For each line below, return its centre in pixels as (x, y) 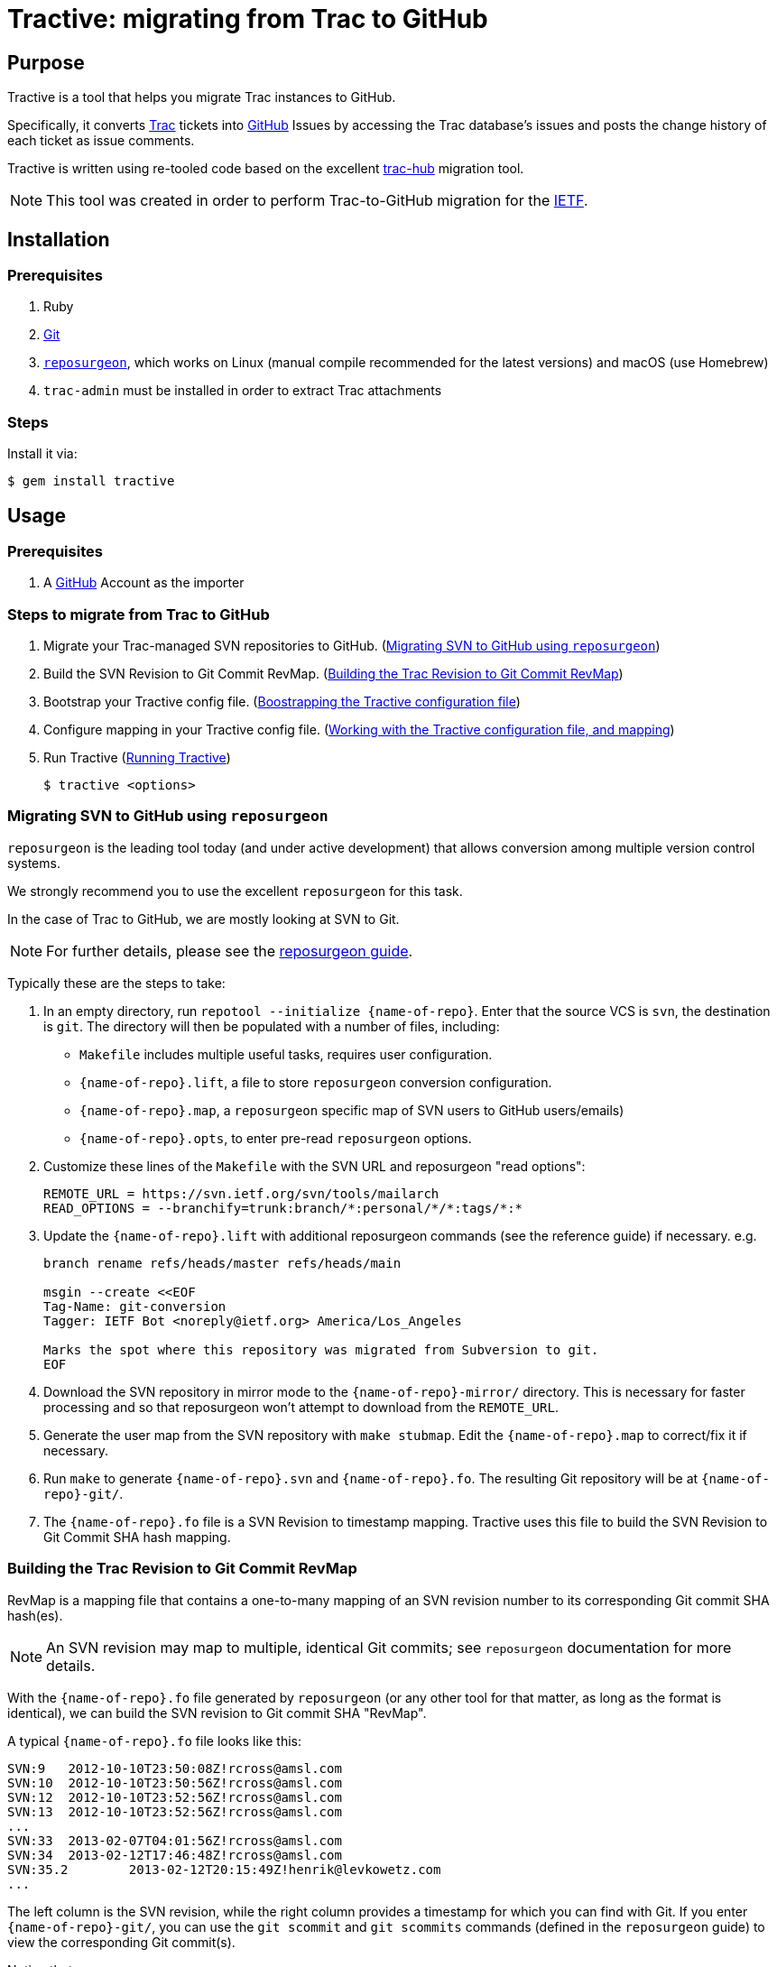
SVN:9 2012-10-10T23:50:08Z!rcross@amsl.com (175, 1768)
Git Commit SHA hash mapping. (137, 1537)
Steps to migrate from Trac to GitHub (139, 614)
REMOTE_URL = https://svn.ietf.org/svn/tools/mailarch (241, 1193)
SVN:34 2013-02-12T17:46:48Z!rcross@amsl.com (175, 1855)
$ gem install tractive (91, 481)
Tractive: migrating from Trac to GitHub (248, 19)
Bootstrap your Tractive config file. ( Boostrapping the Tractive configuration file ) (282, 702)
